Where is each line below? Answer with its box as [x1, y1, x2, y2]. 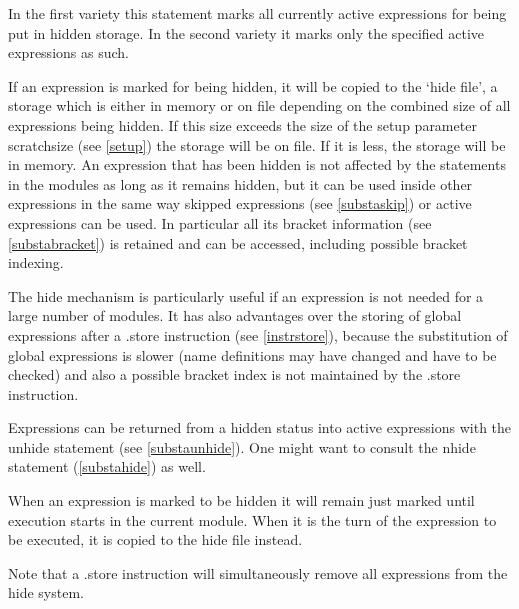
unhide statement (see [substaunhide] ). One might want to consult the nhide [8, 436, 476, 457]
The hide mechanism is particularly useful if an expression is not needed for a [8, 285, 484, 306]
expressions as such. [8, 42, 129, 63]
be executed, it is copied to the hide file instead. [8, 529, 303, 550]
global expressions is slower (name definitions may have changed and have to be [8, 344, 497, 365]
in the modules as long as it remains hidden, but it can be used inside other [8, 173, 473, 194]
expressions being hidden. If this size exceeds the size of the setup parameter [8, 114, 477, 135]
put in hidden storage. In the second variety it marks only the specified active [8, 22, 485, 43]
